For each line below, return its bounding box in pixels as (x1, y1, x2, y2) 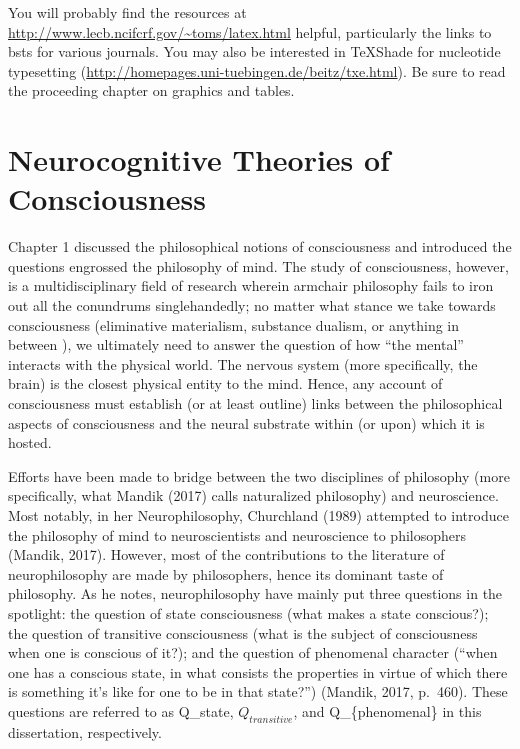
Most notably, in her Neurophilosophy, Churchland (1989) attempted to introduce (8, 505, 509, 525)
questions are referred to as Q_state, (8, 700, 234, 721)
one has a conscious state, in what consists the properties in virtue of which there (8, 661, 508, 682)
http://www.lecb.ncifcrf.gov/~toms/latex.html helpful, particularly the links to (8, 21, 492, 42)
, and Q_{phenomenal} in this (293, 700, 482, 721)
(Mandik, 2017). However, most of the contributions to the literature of (8, 544, 445, 565)
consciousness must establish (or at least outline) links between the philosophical (8, 393, 503, 414)
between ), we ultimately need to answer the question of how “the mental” (8, 334, 464, 355)
